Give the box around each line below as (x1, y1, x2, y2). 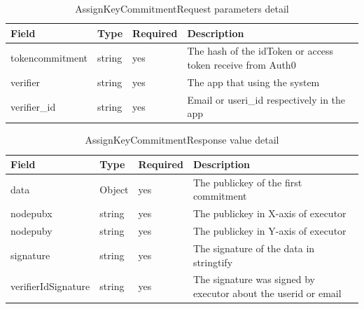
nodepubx (10, 206, 52, 221)
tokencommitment (10, 50, 88, 65)
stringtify (192, 254, 233, 269)
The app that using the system (187, 74, 320, 89)
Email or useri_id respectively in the (187, 92, 346, 107)
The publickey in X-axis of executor (192, 206, 346, 221)
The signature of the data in (192, 240, 315, 255)
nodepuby (10, 224, 52, 238)
